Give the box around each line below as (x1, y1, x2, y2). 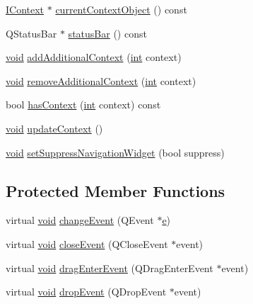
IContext (6, 2, 45, 16)
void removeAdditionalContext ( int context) (6, 73, 196, 88)
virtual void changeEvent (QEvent (6, 213, 154, 227)
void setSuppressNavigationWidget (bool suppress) (6, 145, 225, 159)
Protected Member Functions (6, 179, 225, 201)
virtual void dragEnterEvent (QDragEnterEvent (6, 260, 213, 275)
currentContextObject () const (55, 2, 187, 16)
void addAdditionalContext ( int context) (6, 50, 182, 64)
